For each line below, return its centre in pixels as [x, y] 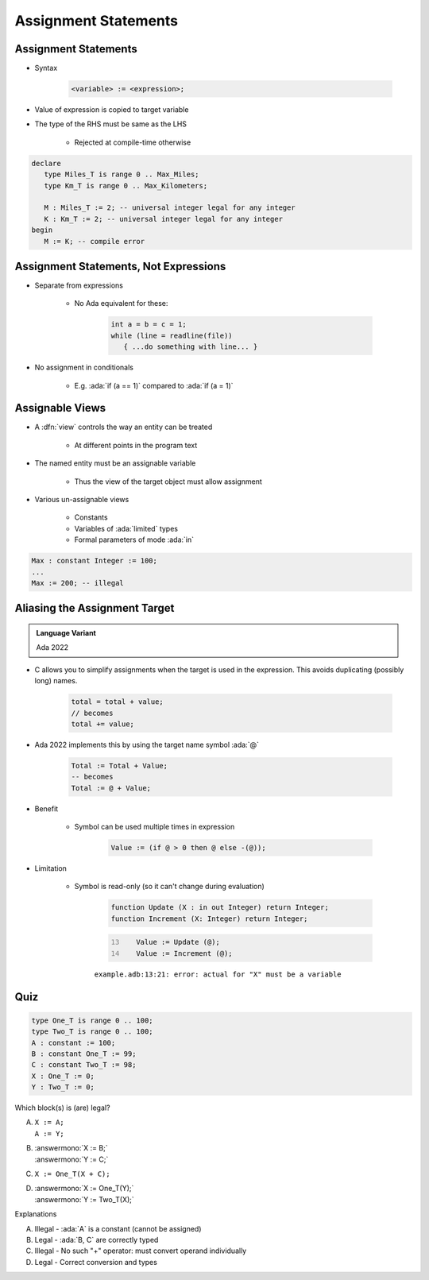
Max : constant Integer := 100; [95, 561]
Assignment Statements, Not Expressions [120, 266]
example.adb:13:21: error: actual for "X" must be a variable [218, 974]
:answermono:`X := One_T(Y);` [84, 1189]
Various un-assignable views [82, 500]
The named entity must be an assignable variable [115, 463]
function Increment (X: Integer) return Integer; [209, 918]
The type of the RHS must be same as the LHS [110, 124]
